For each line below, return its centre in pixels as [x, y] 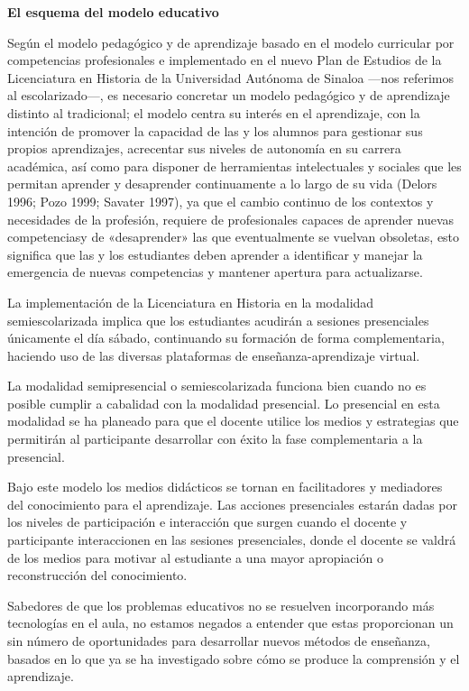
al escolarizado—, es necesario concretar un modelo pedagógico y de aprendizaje [229, 95]
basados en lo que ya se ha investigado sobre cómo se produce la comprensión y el [234, 658]
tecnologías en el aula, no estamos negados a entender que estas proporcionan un [230, 623]
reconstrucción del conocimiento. [97, 575]
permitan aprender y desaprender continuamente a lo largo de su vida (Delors [222, 184]
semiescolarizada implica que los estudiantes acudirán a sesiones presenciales [218, 320]
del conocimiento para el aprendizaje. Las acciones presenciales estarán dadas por [232, 504]
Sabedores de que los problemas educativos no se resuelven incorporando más [221, 605]
